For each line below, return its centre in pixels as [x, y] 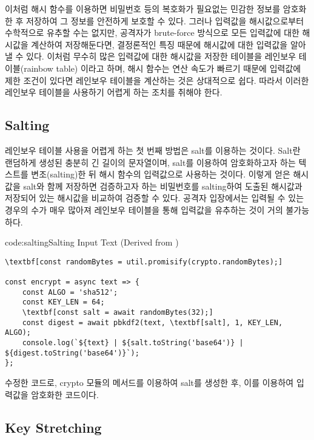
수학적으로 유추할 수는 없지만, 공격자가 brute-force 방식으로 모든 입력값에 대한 [152, 33]
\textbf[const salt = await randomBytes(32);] [118, 312]
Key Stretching [53, 427]
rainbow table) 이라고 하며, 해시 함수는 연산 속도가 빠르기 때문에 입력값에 [162, 68]
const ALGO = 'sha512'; [70, 292]
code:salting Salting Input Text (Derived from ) [92, 242]
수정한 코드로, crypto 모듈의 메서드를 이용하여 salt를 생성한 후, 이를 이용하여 [149, 382]
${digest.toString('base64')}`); [72, 353]
